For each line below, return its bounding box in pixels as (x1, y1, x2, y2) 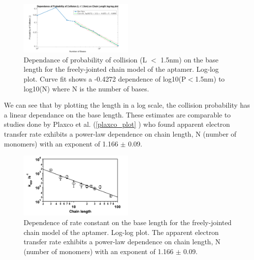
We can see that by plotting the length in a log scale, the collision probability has (4, 100, 250, 110)
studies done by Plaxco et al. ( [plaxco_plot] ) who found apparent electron (4, 119, 230, 129)
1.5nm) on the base (160, 54, 219, 64)
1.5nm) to (195, 73, 225, 84)
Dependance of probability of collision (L (24, 54, 147, 64)
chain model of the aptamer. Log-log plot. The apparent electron (24, 227, 219, 237)
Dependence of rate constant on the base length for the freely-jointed (24, 217, 232, 227)
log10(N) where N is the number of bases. (24, 83, 149, 93)
